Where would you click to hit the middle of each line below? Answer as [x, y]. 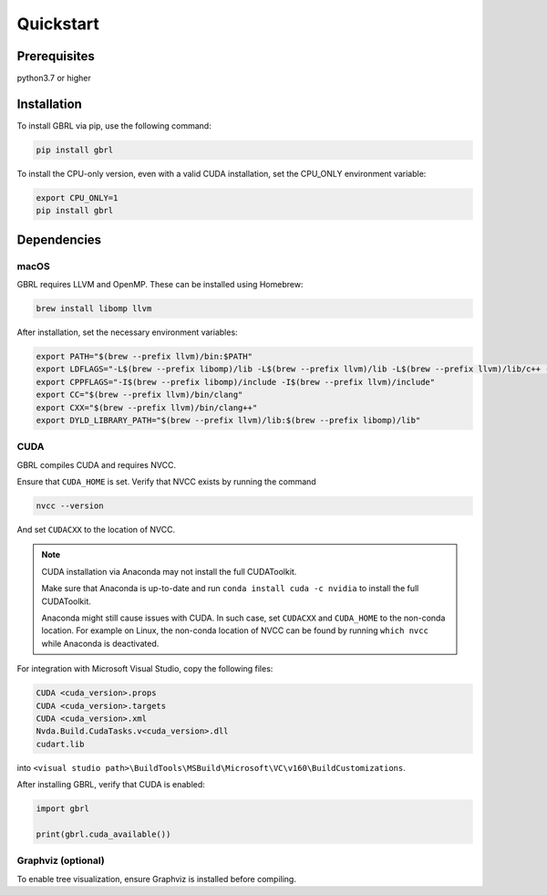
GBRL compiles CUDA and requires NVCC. [97, 464]
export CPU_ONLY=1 [77, 198]
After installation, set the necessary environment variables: [127, 332]
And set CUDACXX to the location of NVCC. [96, 530]
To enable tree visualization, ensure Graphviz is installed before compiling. [156, 879]
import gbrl [63, 809]
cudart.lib [60, 744]
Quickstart [58, 24]
